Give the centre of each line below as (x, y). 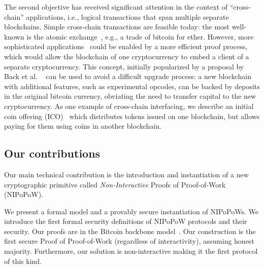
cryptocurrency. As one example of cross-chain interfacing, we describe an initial (129, 106)
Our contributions (52, 153)
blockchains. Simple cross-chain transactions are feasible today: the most (117, 27)
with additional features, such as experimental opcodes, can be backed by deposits (132, 86)
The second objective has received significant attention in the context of (116, 7)
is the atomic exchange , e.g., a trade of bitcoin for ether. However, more (140, 36)
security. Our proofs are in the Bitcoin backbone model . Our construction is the (130, 231)
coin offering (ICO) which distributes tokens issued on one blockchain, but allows (132, 116)
